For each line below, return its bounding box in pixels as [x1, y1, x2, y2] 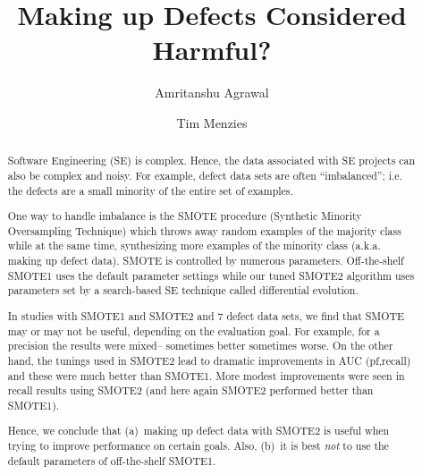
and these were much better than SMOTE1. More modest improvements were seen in [7, 368, 405, 383]
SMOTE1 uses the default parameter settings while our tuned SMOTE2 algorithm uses [7, 267, 415, 283]
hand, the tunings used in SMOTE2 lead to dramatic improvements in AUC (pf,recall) [7, 352, 411, 368]
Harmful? [152, 31, 272, 68]
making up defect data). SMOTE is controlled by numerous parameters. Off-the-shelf [7, 253, 404, 268]
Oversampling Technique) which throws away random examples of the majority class [7, 223, 401, 238]
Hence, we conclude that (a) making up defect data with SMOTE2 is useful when [7, 423, 390, 438]
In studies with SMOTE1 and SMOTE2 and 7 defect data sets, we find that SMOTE [7, 308, 405, 323]
